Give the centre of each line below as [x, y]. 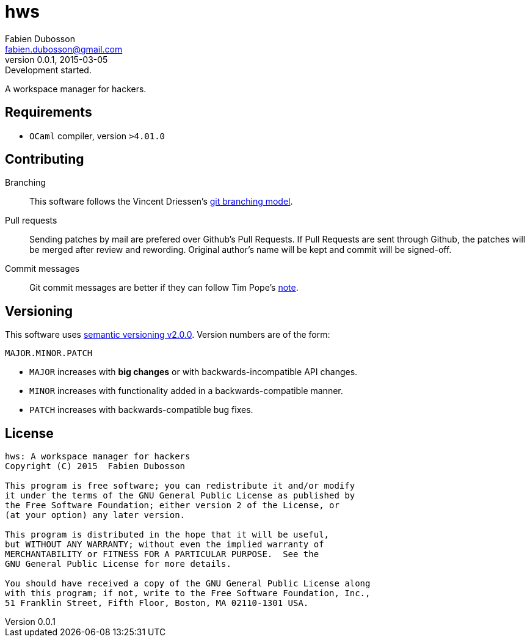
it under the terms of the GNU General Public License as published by [180, 496]
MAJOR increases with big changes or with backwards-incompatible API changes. [194, 372]
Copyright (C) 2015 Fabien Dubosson [95, 466]
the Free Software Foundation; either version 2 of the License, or [172, 505]
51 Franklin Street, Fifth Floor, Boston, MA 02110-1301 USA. [157, 603]
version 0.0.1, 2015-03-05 [56, 59]
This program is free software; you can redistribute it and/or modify [180, 486]
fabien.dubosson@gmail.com [64, 49]
